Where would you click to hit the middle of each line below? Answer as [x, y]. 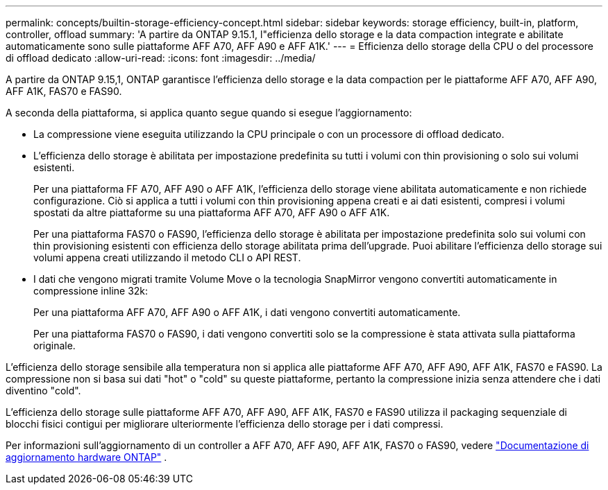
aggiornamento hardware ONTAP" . [86, 457]
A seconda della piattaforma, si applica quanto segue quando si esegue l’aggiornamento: [209, 113]
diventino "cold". [43, 391]
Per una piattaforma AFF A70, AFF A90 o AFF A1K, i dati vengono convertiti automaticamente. [247, 312]
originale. [54, 345]
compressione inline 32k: [91, 291]
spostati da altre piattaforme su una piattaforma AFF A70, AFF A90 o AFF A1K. [212, 212]
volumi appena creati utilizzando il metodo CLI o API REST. [167, 257]
